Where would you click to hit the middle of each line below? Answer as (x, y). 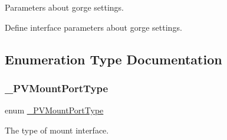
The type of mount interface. (57, 130)
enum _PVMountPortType (54, 110)
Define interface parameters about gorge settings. (93, 27)
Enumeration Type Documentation (113, 59)
